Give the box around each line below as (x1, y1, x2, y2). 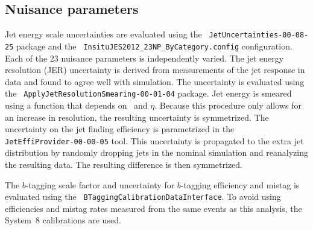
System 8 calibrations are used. (5, 214, 121, 226)
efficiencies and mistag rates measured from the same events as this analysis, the (5, 202, 302, 214)
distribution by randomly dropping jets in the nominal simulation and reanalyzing (5, 146, 308, 159)
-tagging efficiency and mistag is (180, 178, 300, 191)
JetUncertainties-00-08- (209, 31, 309, 40)
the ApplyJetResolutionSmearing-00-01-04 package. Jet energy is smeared (5, 87, 292, 100)
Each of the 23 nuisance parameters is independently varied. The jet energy (5, 51, 284, 64)
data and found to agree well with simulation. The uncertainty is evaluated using (5, 75, 305, 88)
